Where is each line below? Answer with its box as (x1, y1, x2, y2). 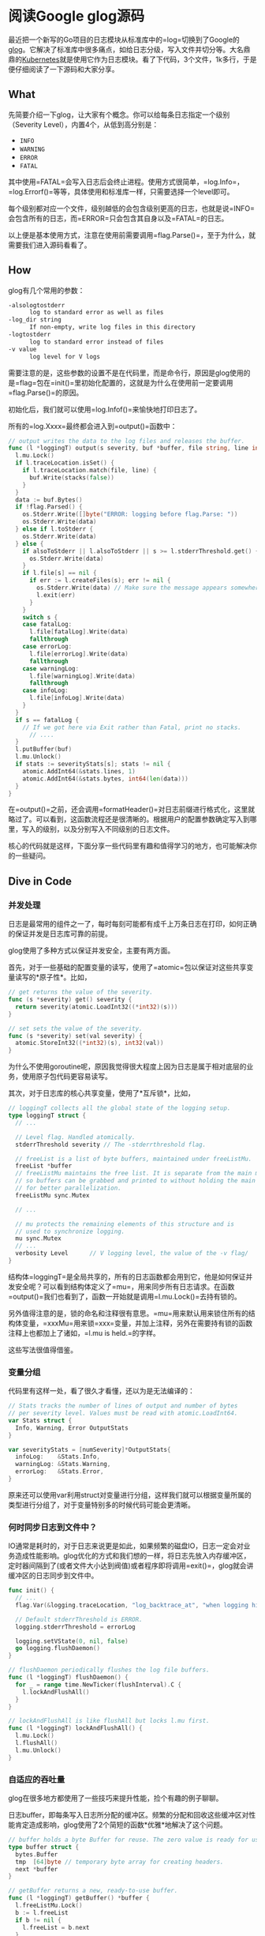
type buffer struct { (8, 1843, 80, 1851)
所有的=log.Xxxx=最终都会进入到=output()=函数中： (8, 421, 177, 430)
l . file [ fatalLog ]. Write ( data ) (28, 628, 129, 636)
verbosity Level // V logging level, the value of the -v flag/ (15, 1250, 248, 1257)
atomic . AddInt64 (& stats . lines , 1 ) (22, 767, 136, 775)
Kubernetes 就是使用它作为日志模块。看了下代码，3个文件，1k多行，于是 (22, 55, 257, 64)
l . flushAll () (15, 1739, 58, 1747)
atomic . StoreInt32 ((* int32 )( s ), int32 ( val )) (15, 1039, 164, 1047)
